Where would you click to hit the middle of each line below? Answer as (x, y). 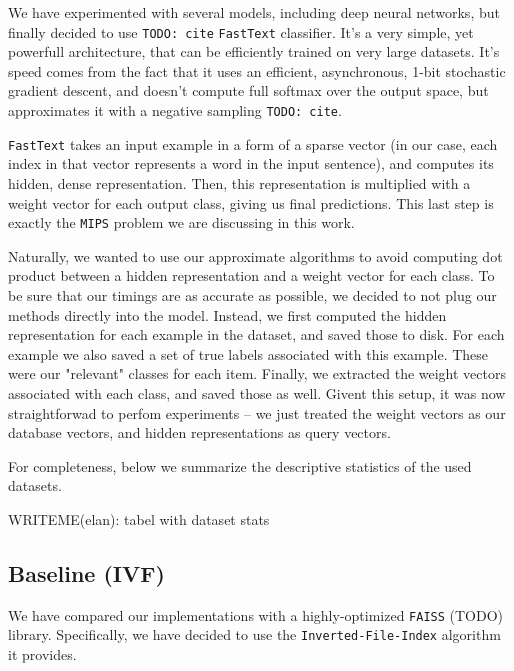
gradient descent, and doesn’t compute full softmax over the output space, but (248, 90)
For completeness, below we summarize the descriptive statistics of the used (240, 465)
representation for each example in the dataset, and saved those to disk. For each (256, 334)
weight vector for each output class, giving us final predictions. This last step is (251, 202)
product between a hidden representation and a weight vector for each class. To (251, 275)
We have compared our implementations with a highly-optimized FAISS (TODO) (256, 614)
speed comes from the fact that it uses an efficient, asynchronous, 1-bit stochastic (257, 70)
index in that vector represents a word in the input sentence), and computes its (251, 163)
